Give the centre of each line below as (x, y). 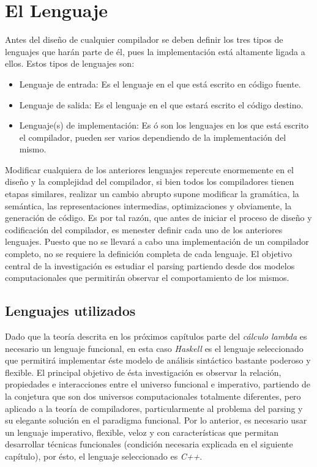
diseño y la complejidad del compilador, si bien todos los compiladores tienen (150, 181)
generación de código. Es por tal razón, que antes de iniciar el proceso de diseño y (158, 218)
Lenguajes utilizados (70, 311)
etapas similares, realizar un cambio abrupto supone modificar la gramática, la (152, 194)
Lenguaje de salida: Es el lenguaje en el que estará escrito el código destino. (161, 104)
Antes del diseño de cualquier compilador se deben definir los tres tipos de (144, 39)
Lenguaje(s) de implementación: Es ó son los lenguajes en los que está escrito (164, 125)
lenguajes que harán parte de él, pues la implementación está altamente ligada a (155, 51)
